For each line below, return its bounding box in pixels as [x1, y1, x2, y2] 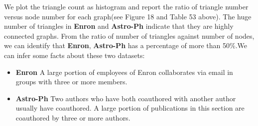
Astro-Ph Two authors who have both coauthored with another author [15, 93, 236, 103]
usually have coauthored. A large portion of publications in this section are [15, 103, 245, 113]
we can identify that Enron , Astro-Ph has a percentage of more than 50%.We [4, 40, 248, 51]
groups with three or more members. [15, 76, 128, 87]
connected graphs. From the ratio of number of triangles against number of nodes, [4, 30, 255, 41]
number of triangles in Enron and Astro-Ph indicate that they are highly [4, 21, 234, 31]
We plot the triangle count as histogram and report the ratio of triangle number [4, 1, 249, 11]
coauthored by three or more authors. [15, 112, 130, 123]
